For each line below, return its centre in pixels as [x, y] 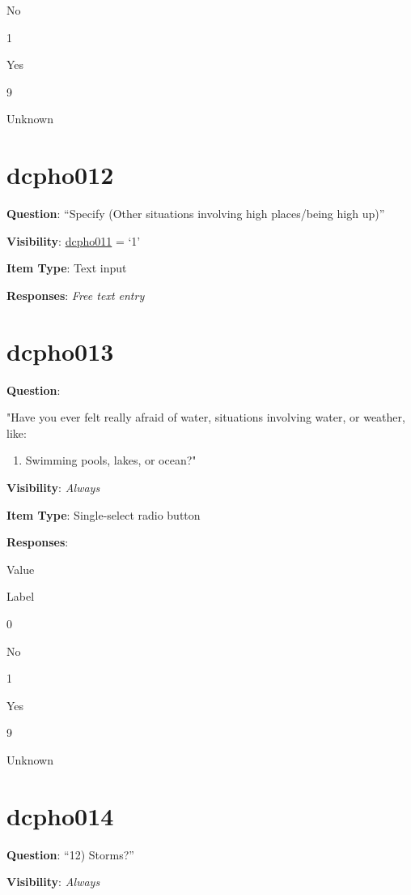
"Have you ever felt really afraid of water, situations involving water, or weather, [206, 417]
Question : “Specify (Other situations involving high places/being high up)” [196, 214]
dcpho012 [60, 175]
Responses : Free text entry [76, 295]
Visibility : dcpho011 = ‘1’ [74, 240]
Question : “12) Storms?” [70, 854]
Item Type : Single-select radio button [104, 514]
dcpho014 [60, 815]
